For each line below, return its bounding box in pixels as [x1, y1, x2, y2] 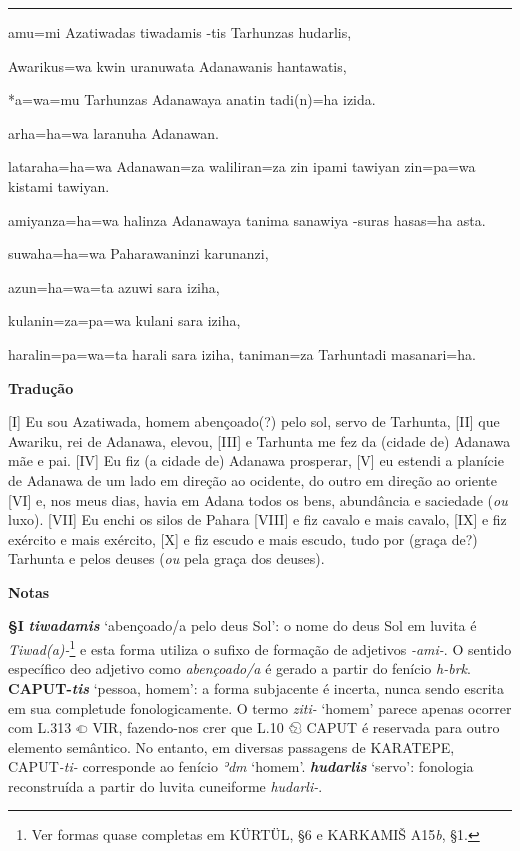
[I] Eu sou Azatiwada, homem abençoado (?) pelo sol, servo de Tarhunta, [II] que [8, 411, 500, 432]
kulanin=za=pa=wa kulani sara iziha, [8, 310, 241, 331]
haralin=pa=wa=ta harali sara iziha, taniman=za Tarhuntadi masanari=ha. [8, 343, 476, 364]
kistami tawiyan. [8, 175, 110, 196]
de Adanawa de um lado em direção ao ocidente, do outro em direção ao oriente [8, 469, 497, 490]
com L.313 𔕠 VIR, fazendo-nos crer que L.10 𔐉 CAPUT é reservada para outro [8, 717, 500, 738]
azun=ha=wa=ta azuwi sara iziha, [8, 276, 220, 297]
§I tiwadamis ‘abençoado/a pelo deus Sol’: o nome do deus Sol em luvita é [8, 615, 477, 636]
